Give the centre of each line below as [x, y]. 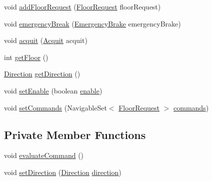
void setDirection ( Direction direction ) [63, 172]
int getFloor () [26, 57]
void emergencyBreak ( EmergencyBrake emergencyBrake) [92, 23]
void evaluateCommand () [44, 155]
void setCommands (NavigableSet [55, 107]
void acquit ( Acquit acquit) [46, 40]
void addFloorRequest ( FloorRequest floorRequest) [82, 6]
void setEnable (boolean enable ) [53, 90]
